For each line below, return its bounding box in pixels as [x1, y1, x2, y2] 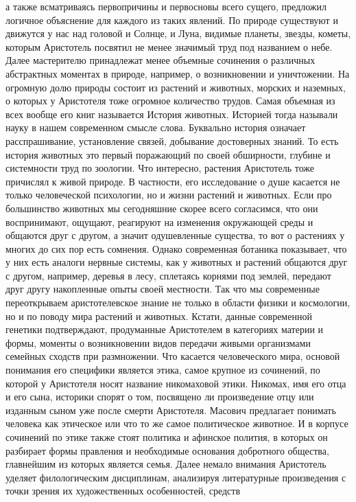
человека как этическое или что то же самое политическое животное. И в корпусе [5, 416, 348, 431]
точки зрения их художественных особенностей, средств [5, 483, 241, 498]
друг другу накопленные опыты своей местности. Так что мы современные [5, 282, 320, 296]
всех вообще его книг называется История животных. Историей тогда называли [5, 106, 338, 121]
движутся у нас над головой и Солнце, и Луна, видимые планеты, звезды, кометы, [5, 26, 351, 41]
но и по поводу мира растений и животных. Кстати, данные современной [5, 308, 312, 323]
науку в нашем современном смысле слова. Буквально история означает [5, 120, 306, 135]
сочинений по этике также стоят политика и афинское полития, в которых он [5, 430, 328, 444]
